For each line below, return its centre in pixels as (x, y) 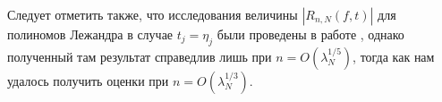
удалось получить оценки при (88, 80)
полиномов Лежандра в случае (90, 34)
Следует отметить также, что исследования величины (153, 14)
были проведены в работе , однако (310, 34)
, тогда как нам (394, 56)
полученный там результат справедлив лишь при (140, 56)
